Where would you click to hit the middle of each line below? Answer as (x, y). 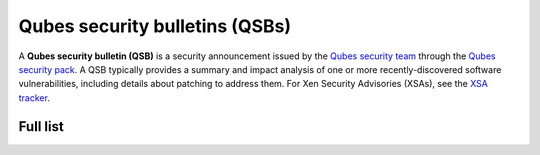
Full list (41, 126)
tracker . (34, 97)
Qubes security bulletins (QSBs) (155, 26)
